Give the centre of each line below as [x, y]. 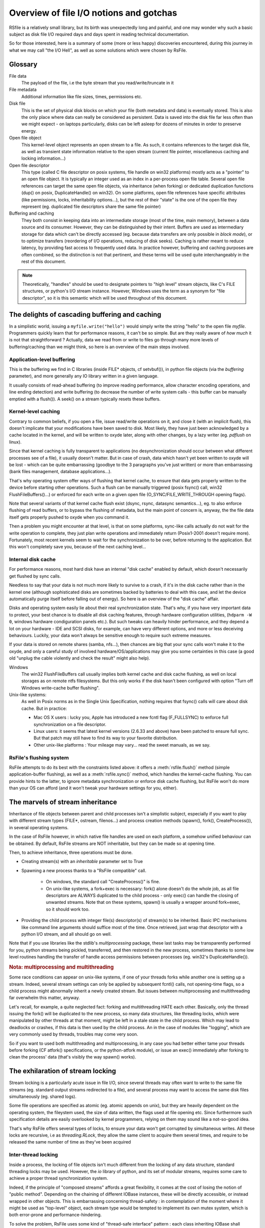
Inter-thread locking [34, 1155]
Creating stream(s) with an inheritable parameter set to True [82, 862]
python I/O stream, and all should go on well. [66, 934]
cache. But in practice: [44, 708]
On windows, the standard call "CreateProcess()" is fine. [103, 882]
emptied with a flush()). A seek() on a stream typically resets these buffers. [85, 399]
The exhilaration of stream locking [63, 1071]
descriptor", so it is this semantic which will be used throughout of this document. [105, 298]
